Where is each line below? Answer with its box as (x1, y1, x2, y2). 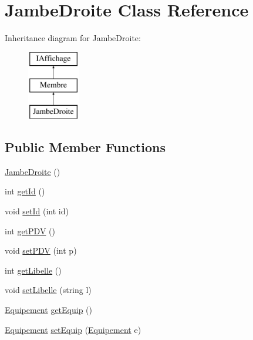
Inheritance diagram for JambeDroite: (5, 32, 141, 44)
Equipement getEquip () (5, 304, 93, 316)
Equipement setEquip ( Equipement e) (5, 323, 141, 335)
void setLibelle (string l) (5, 284, 92, 296)
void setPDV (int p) (5, 244, 77, 257)
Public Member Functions (5, 138, 166, 156)
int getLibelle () (5, 264, 62, 276)
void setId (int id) (5, 205, 69, 217)
